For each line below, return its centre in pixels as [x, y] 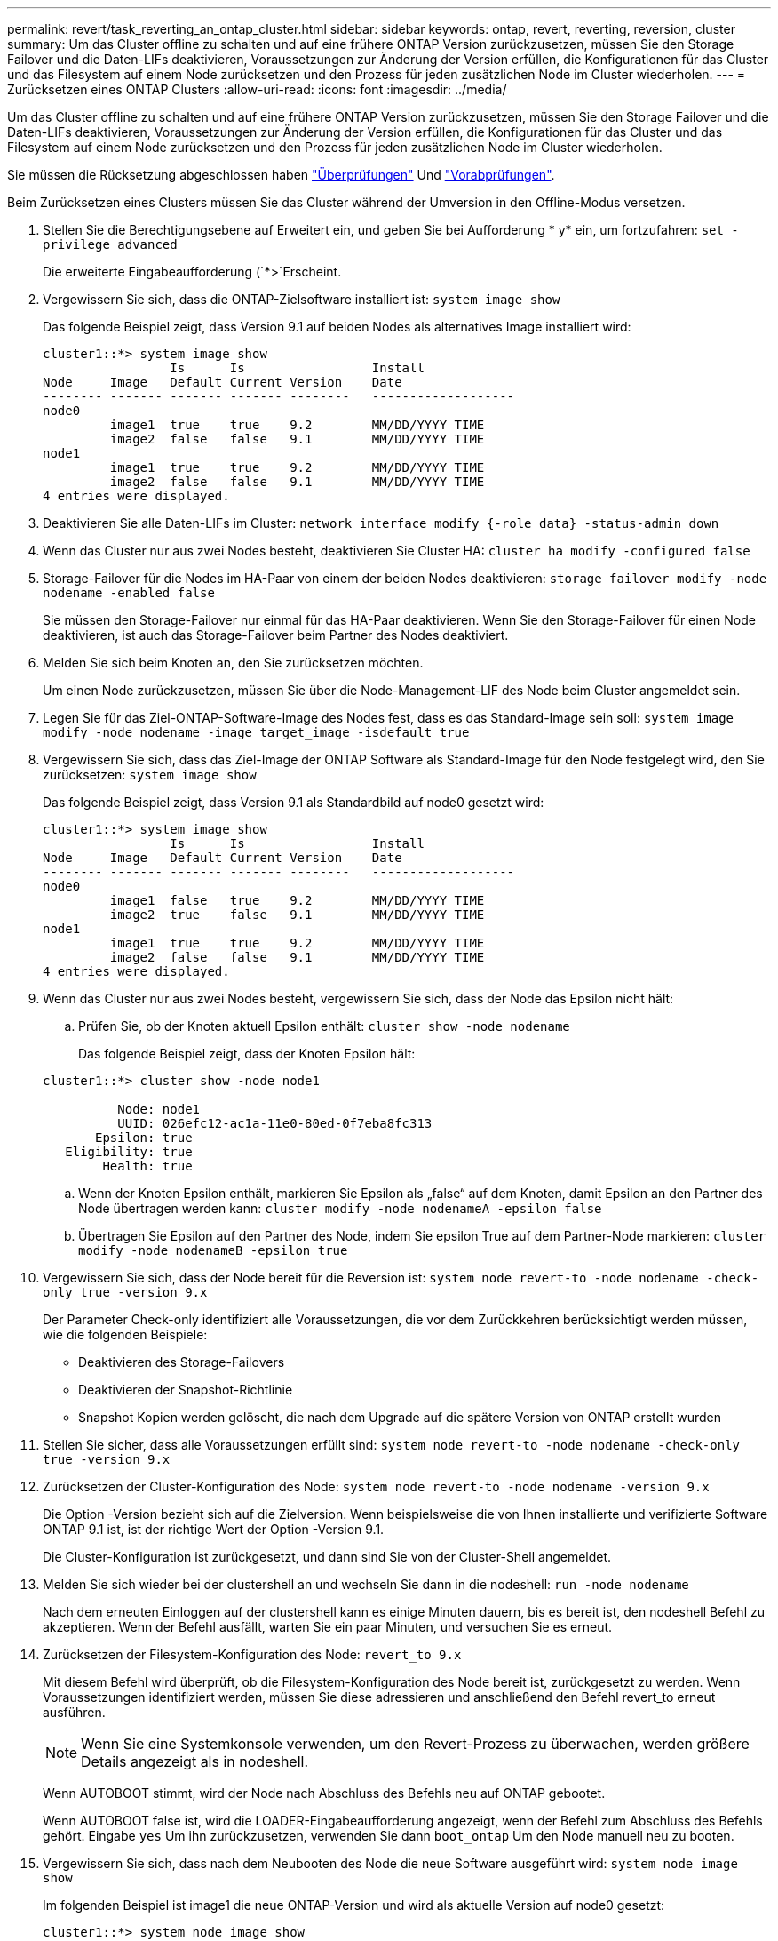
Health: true [147, 1166]
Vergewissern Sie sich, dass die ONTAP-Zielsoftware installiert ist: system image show [302, 299]
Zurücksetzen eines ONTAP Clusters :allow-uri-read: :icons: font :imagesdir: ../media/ [257, 89]
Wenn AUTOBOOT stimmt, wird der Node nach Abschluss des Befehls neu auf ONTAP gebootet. [324, 1793]
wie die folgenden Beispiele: [125, 1334]
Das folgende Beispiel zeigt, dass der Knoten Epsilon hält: [247, 1054]
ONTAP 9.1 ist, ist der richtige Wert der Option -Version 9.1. [214, 1529]
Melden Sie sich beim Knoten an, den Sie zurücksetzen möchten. [233, 663]
